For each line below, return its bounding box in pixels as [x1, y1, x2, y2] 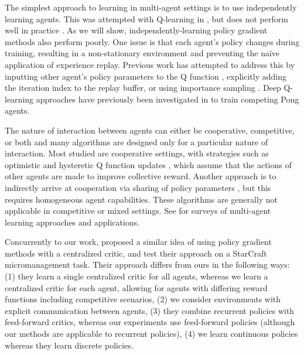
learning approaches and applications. [5, 216, 140, 228]
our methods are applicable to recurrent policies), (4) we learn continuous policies [5, 327, 298, 340]
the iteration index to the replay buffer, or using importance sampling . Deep [5, 81, 281, 94]
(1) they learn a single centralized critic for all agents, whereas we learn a [5, 270, 268, 282]
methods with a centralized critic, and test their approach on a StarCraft [5, 247, 267, 259]
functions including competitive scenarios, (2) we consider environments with [5, 293, 281, 305]
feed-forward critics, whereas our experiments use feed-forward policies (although [5, 316, 295, 328]
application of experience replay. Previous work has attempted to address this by [5, 58, 295, 70]
